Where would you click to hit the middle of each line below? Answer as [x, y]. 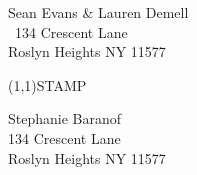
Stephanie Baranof [65, 118]
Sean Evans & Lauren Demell [98, 12]
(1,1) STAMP [47, 84]
